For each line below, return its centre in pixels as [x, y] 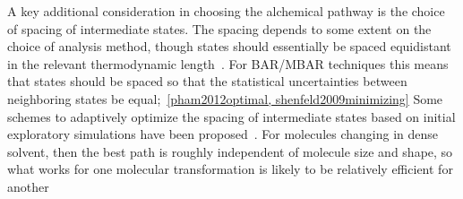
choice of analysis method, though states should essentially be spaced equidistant [229, 46]
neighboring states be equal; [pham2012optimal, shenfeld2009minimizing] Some [225, 98]
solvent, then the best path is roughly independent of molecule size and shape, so [230, 151]
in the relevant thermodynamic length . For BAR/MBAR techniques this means [228, 63]
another [28, 186]
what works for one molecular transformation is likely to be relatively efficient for [230, 169]
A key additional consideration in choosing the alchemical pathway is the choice [226, 11]
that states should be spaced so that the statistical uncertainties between [207, 81]
